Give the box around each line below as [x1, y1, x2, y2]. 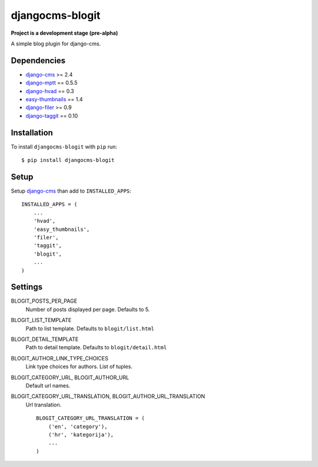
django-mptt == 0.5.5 [25, 80, 78, 87]
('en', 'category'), [48, 423, 108, 430]
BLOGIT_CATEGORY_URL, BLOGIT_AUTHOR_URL [11, 374, 130, 381]
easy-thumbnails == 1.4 [25, 96, 83, 103]
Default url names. [25, 382, 71, 389]
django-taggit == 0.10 [25, 112, 78, 119]
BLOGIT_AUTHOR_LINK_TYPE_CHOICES [11, 355, 108, 362]
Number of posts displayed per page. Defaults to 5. [25, 306, 150, 313]
